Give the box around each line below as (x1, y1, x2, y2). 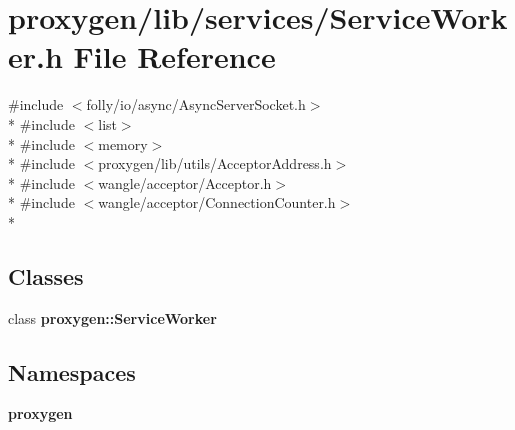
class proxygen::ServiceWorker (8, 307, 217, 328)
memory (98, 133, 148, 154)
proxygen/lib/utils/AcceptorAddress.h (98, 153, 332, 174)
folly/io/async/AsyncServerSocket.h (86, 94, 306, 115)
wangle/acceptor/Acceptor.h (98, 172, 272, 193)
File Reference (73, 36, 276, 77)
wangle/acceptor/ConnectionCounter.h (98, 192, 336, 213)
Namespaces (8, 356, 136, 387)
